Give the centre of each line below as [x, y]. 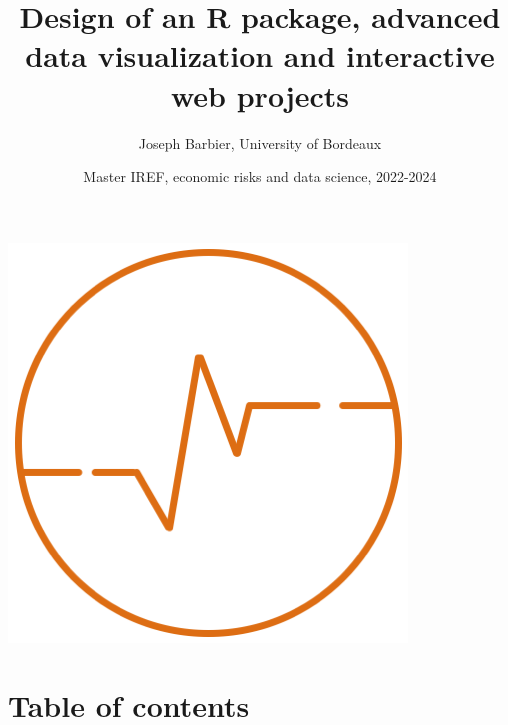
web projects [260, 94]
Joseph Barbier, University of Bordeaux [260, 142]
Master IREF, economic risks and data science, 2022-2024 [260, 176]
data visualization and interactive [260, 55]
